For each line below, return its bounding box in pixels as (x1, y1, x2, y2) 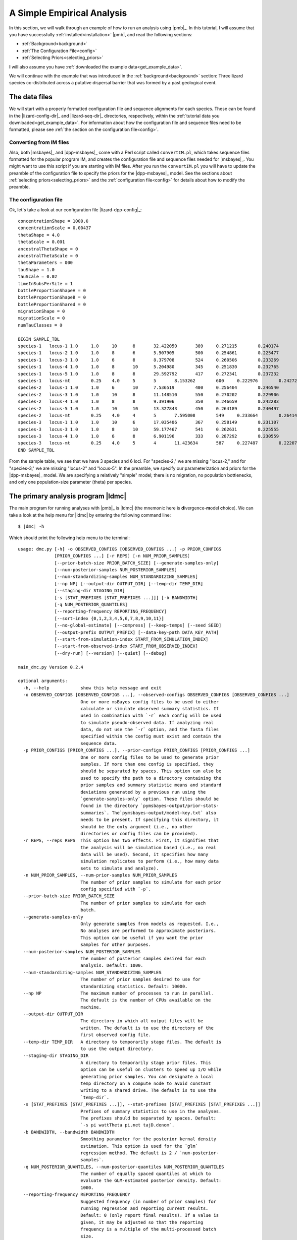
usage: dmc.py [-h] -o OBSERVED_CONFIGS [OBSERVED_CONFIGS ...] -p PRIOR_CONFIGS (18, 546, 222, 552)
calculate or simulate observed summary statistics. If (80, 706, 219, 711)
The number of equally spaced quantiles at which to (80, 1171, 211, 1177)
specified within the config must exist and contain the (80, 734, 222, 739)
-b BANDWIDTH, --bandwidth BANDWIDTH (23, 1129, 115, 1135)
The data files (9, 93, 53, 101)
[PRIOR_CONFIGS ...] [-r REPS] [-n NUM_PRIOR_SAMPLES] (54, 553, 191, 559)
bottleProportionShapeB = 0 (18, 295, 86, 300)
